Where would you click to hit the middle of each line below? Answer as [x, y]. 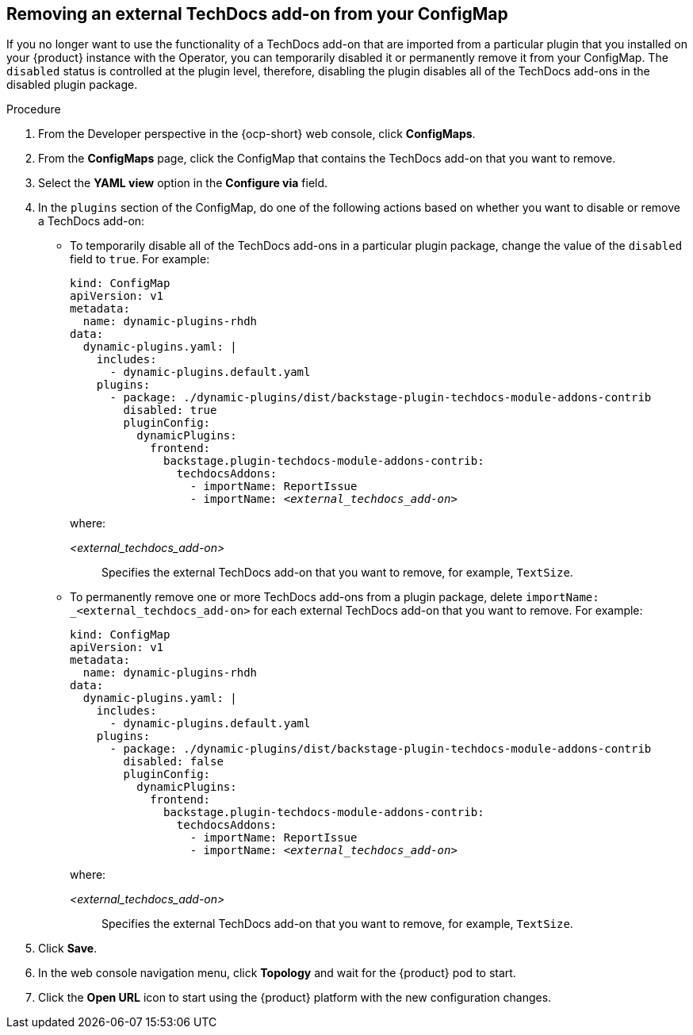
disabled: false [173, 762]
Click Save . [68, 949]
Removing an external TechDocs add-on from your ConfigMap [257, 14]
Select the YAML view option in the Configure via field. [183, 183]
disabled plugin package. [72, 85]
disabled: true [170, 410]
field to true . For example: [140, 259]
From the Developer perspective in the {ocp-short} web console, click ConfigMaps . [257, 134]
